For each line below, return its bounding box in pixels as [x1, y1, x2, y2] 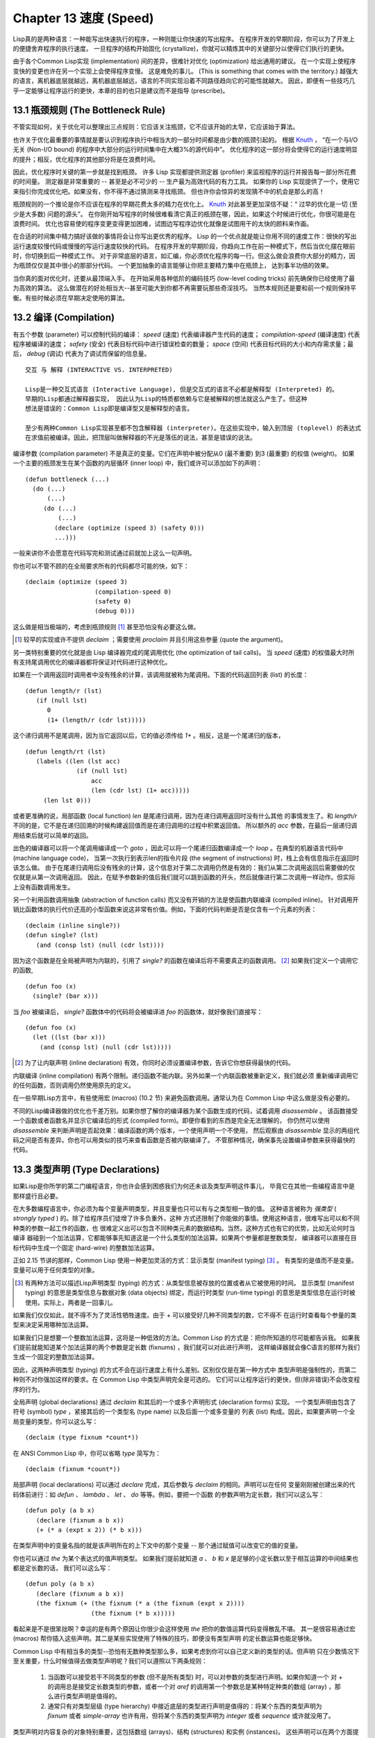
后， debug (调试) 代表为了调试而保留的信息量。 [12, 350, 151, 358]
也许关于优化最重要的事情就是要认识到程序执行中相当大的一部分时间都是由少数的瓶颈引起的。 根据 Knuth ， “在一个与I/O [12, 136, 358, 144]
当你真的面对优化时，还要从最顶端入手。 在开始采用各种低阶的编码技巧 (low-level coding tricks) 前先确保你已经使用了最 [12, 274, 356, 282]
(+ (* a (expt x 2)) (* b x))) [35, 1526, 142, 1534]
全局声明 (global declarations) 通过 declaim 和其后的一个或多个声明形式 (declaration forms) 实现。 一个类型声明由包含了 [12, 1398, 356, 1406]
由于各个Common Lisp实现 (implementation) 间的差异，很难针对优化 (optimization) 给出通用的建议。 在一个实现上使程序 [12, 57, 356, 65]
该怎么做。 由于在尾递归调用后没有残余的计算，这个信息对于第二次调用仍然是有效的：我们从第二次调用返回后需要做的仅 [12, 863, 356, 872]
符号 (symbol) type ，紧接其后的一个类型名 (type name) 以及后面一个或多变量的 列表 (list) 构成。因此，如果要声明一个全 [12, 1408, 356, 1416]
